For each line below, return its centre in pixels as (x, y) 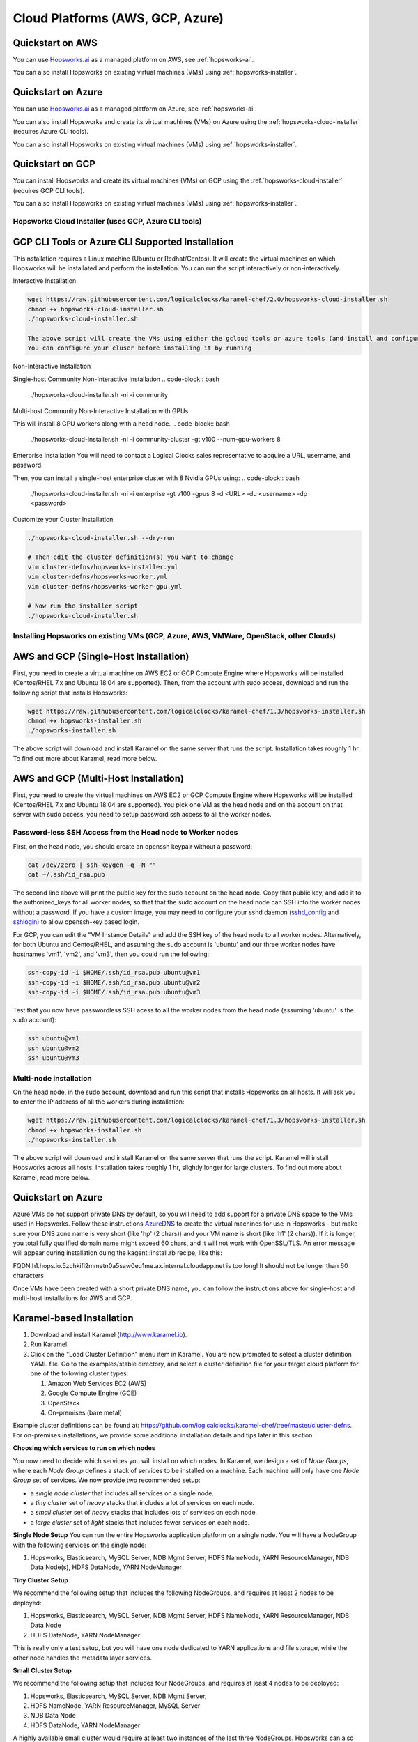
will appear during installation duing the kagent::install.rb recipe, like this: (117, 1253)
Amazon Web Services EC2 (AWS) (97, 1383)
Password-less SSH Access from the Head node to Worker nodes (125, 833)
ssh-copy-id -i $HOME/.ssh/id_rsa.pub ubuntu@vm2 (114, 982)
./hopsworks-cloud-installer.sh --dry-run (101, 538)
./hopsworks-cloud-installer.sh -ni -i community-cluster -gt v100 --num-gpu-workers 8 (156, 440)
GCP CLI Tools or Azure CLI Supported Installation (123, 241)
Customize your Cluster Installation (63, 519)
